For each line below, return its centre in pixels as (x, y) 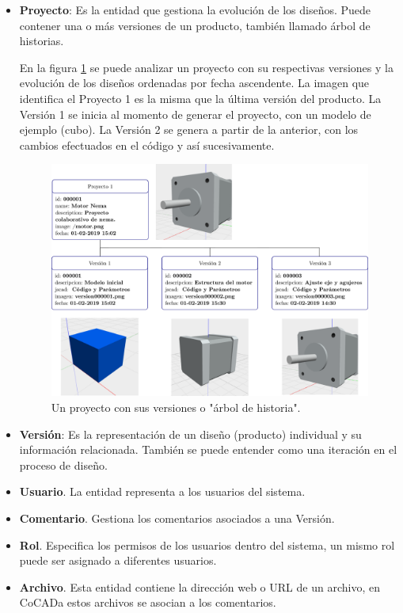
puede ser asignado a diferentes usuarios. (118, 560)
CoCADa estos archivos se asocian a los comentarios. (148, 602)
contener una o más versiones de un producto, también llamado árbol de (195, 25)
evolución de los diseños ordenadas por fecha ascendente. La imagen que (194, 83)
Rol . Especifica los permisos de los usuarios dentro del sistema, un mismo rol (207, 544)
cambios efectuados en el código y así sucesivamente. (147, 145)
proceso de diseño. (63, 465)
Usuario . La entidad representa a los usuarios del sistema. (162, 491)
